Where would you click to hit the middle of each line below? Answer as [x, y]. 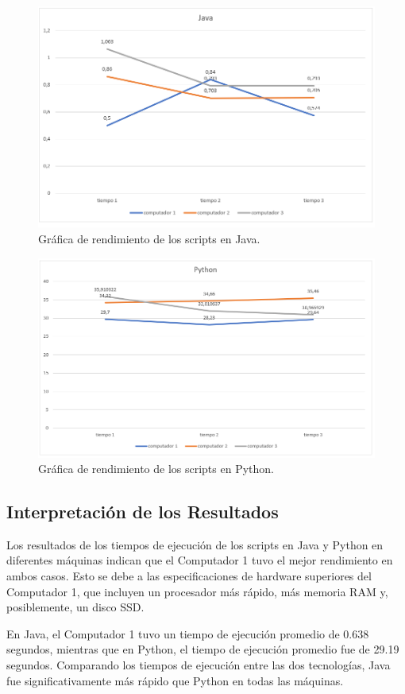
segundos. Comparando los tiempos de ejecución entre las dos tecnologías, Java [199, 665]
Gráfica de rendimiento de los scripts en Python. [156, 469]
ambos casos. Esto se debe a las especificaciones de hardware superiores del [189, 576]
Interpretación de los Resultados [143, 512]
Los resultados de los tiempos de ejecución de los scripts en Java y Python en [195, 544]
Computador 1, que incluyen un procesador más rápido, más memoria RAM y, [197, 591]
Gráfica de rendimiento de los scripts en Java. [149, 239]
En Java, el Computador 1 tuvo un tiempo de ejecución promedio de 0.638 [188, 633]
